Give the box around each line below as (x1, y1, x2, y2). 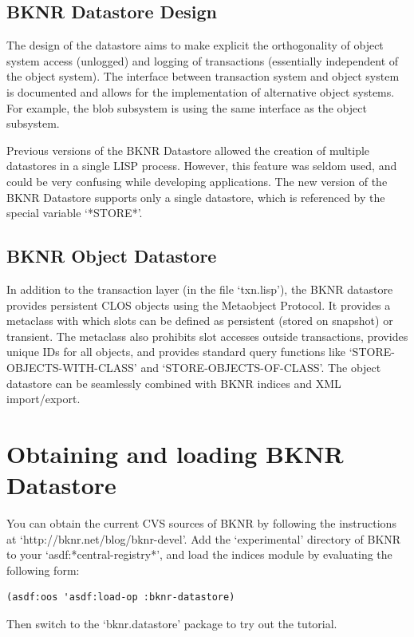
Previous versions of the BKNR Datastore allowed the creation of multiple (6, 141, 370, 158)
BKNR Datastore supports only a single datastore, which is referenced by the (6, 188, 385, 205)
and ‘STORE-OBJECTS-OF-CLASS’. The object (140, 358, 381, 375)
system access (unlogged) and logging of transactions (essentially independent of (6, 52, 399, 69)
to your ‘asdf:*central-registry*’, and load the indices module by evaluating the (6, 546, 392, 563)
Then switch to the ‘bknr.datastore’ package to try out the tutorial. (6, 615, 337, 631)
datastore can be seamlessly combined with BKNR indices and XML (6, 374, 341, 391)
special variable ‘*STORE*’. (6, 204, 143, 221)
